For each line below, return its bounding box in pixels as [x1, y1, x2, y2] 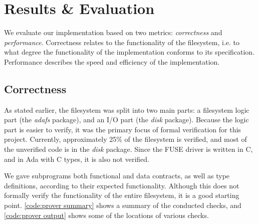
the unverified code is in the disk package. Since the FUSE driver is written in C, [4, 144, 253, 154]
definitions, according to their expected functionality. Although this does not [4, 180, 239, 190]
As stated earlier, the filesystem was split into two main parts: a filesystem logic [4, 104, 249, 115]
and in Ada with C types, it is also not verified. [4, 153, 149, 164]
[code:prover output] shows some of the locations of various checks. [4, 209, 209, 220]
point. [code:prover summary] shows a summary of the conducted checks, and [4, 200, 241, 210]
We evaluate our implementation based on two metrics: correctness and [4, 27, 222, 38]
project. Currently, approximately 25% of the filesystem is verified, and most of [4, 134, 247, 144]
